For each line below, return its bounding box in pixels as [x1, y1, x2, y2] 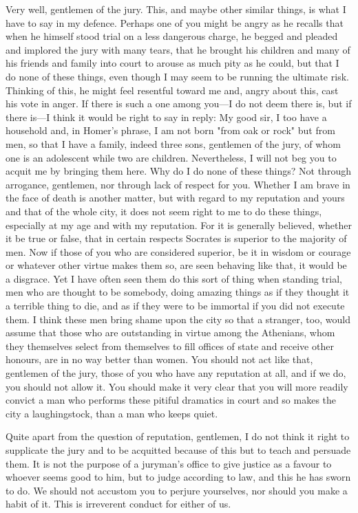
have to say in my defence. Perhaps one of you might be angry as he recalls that [6, 15, 344, 30]
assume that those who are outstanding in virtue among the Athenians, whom [6, 325, 335, 340]
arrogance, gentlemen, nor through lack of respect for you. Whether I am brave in [6, 177, 350, 191]
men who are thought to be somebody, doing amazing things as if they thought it [6, 285, 350, 299]
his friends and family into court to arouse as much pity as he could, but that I [6, 56, 339, 70]
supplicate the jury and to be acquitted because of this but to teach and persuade [6, 443, 351, 457]
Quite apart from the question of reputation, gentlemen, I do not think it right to [6, 429, 350, 444]
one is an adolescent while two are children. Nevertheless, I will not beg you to [6, 150, 337, 164]
